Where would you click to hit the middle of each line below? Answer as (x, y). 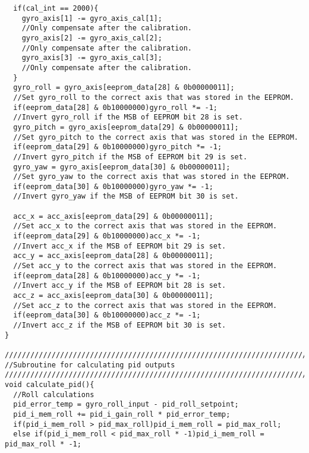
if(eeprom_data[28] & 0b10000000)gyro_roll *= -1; (115, 107)
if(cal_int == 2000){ (56, 8)
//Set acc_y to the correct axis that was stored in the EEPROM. (145, 266)
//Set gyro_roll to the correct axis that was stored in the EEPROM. (154, 97)
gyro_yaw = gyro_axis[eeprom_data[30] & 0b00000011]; (122, 167)
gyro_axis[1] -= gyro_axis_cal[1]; (92, 18)
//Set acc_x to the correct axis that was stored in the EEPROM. (145, 226)
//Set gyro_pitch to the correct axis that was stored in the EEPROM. (156, 137)
